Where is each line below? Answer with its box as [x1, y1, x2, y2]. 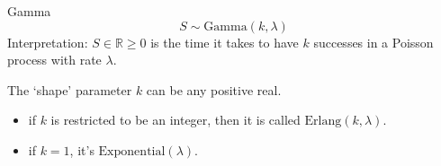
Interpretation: [7, 32, 88, 51]
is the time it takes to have [150, 32, 299, 51]
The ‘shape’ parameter [7, 80, 132, 99]
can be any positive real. [146, 80, 282, 99]
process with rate [7, 50, 102, 69]
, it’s [69, 140, 94, 159]
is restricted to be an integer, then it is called [50, 110, 301, 129]
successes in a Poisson [313, 32, 434, 51]
